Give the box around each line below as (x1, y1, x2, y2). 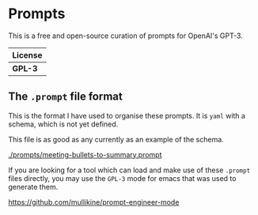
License (12, 49, 43, 60)
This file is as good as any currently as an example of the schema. (8, 134, 224, 144)
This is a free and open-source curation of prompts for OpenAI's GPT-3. (8, 31, 243, 40)
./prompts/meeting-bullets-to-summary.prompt (8, 149, 162, 159)
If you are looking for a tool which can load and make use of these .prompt (8, 165, 251, 175)
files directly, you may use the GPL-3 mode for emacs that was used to (8, 173, 237, 183)
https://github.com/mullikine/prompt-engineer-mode (8, 197, 180, 206)
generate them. (8, 182, 59, 191)
